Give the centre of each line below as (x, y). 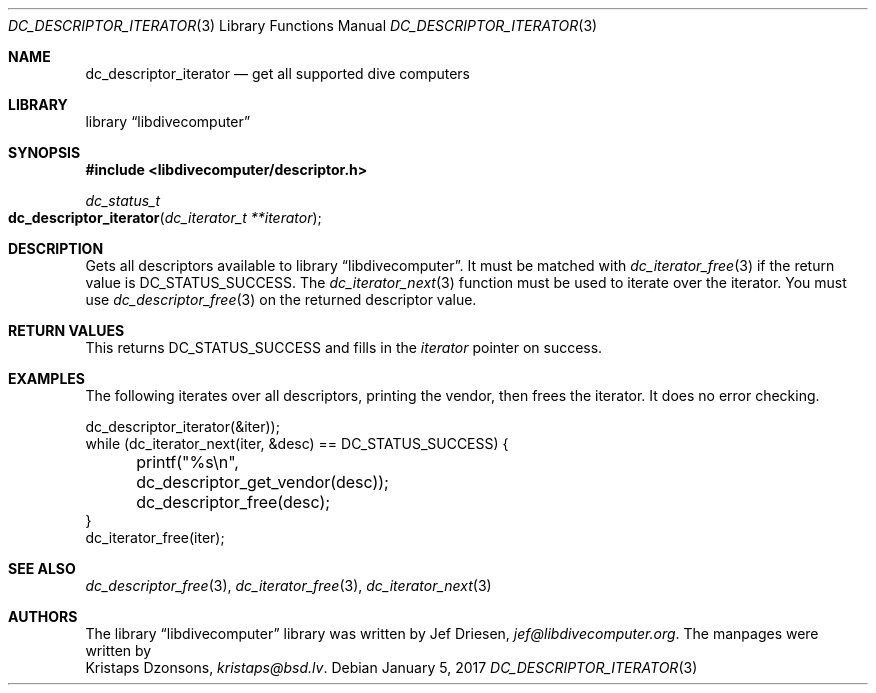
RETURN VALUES (66, 330)
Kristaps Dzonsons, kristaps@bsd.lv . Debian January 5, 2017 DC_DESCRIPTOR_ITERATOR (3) (391, 667)
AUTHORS (43, 616)
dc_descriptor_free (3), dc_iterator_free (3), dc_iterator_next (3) (288, 585)
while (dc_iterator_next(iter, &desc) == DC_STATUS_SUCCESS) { (297, 443)
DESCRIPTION (56, 248)
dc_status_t (123, 200)
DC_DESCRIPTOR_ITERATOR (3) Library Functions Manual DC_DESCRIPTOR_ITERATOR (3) (303, 25)
